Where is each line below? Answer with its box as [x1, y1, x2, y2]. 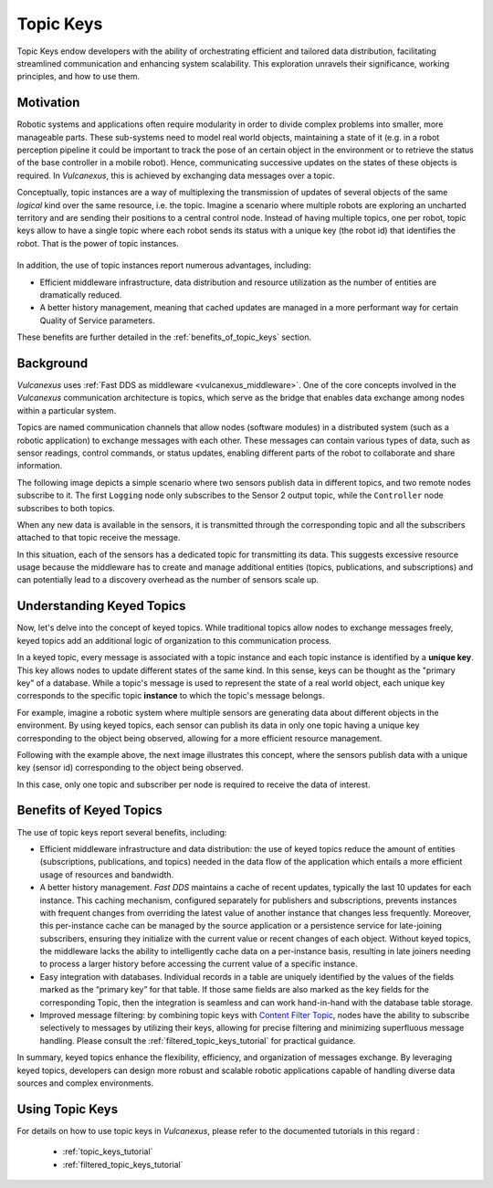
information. [16, 460, 63, 471]
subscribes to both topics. [16, 502, 116, 513]
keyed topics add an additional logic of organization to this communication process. [16, 635, 332, 646]
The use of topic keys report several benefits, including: [16, 826, 227, 837]
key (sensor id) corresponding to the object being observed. [16, 762, 244, 773]
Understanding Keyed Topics [16, 598, 186, 614]
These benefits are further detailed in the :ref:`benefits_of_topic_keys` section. [16, 331, 312, 342]
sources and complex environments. [16, 1078, 154, 1088]
